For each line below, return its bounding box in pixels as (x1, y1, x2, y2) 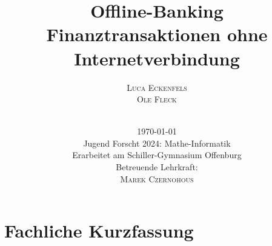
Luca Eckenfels (127, 81, 187, 93)
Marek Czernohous (120, 172, 194, 185)
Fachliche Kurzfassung (4, 218, 194, 243)
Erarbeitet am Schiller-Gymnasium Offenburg (72, 148, 242, 161)
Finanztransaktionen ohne (46, 22, 268, 47)
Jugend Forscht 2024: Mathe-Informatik (83, 136, 231, 149)
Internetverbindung (74, 45, 240, 70)
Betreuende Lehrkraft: (116, 161, 198, 173)
